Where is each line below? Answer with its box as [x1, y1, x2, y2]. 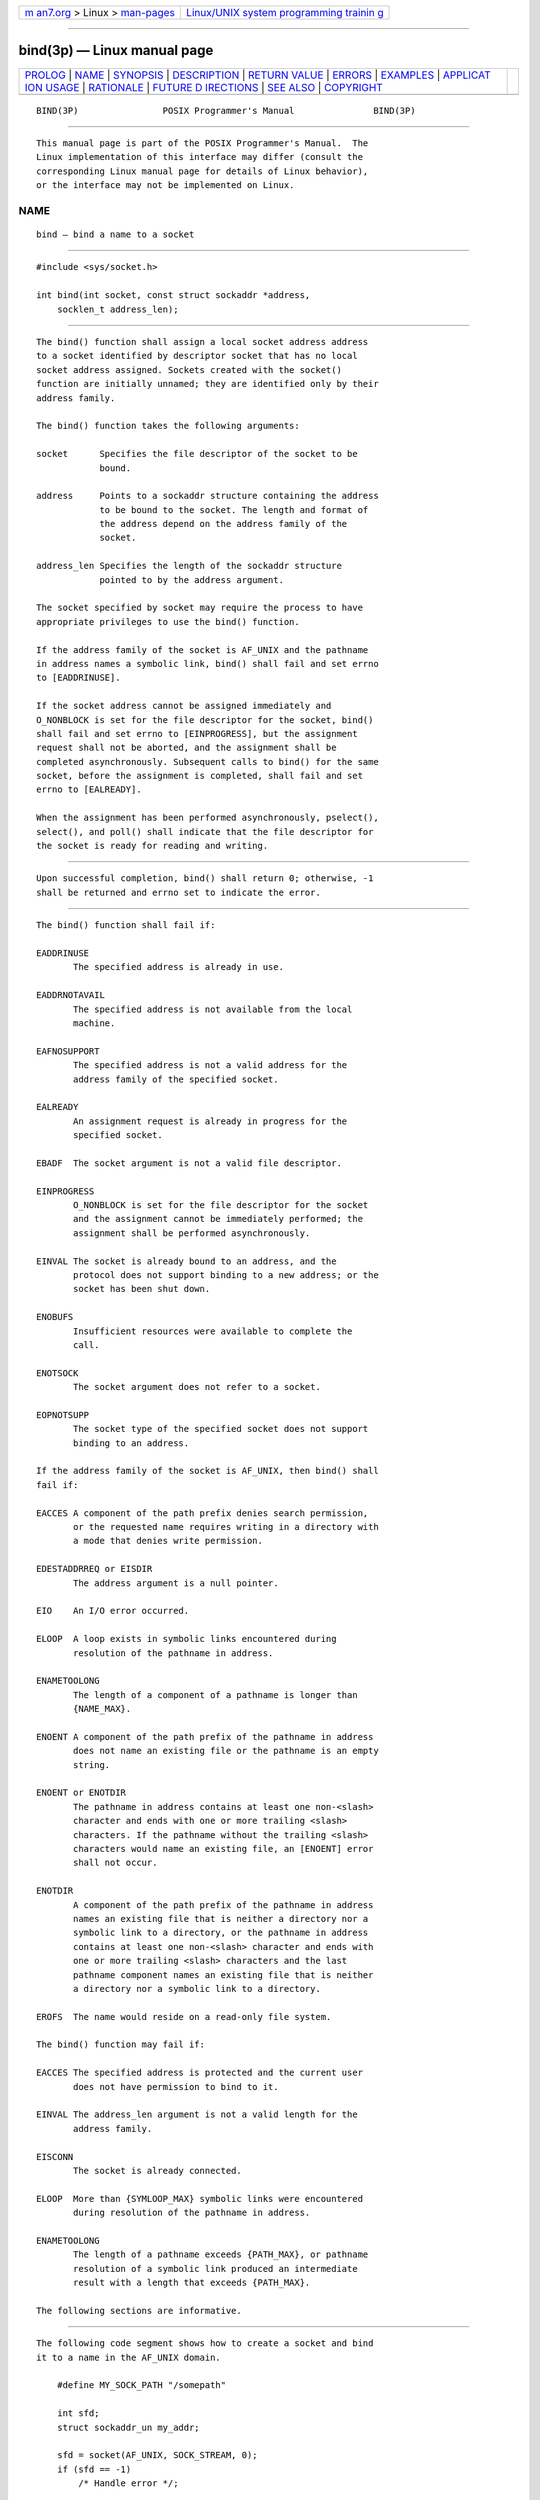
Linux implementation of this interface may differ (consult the [36, 151, 364, 163]
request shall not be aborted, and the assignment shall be [36, 742, 337, 754]
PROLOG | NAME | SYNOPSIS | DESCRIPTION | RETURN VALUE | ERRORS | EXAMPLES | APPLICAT [24, 68, 491, 82]
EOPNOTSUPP [36, 1409, 90, 1420]
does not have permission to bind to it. [73, 2081, 279, 2092]
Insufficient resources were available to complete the [73, 1325, 353, 1337]
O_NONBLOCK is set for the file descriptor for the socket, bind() [36, 714, 374, 725]
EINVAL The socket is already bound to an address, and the [36, 1255, 337, 1267]
